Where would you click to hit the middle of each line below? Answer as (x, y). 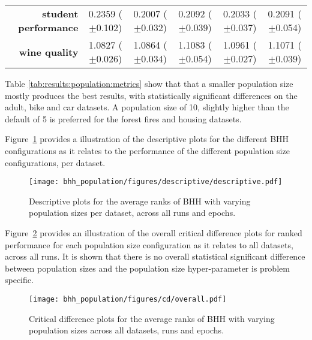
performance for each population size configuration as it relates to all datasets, (149, 244)
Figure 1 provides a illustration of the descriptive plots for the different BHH (147, 139)
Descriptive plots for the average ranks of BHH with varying (140, 201)
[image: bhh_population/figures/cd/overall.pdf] (128, 299)
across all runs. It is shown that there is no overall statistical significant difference (155, 256)
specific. (19, 280)
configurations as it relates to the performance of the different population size (147, 150)
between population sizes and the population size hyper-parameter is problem (147, 268)
